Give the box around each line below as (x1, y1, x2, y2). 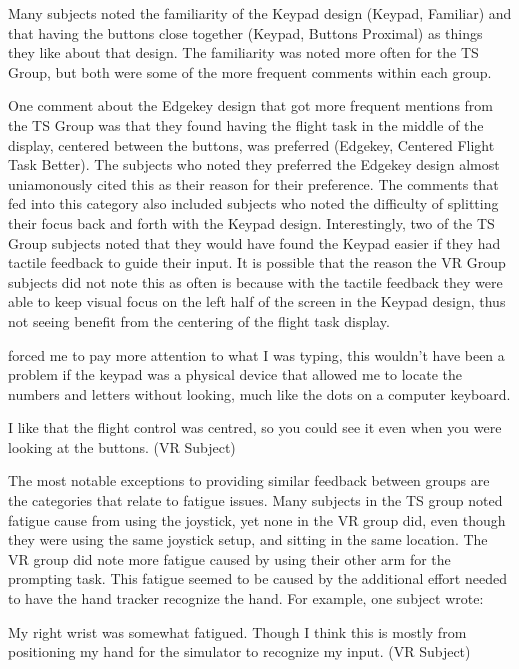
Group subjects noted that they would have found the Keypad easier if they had (8, 232, 501, 253)
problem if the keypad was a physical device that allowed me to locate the (8, 364, 462, 385)
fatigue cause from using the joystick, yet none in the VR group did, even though (8, 509, 506, 530)
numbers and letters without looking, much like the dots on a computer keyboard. (8, 383, 511, 404)
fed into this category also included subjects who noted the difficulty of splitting (8, 193, 499, 214)
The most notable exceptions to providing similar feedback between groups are (8, 470, 490, 491)
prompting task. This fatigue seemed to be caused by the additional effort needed (8, 568, 507, 589)
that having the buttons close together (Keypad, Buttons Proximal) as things (8, 22, 483, 43)
